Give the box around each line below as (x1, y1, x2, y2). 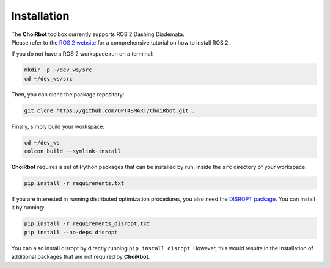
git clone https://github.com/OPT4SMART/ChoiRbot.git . (24, 107, 196, 114)
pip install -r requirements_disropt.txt (24, 220, 150, 227)
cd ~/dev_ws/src (24, 75, 73, 82)
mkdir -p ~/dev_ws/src (24, 67, 92, 73)
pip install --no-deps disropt (24, 229, 119, 236)
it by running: (11, 204, 45, 211)
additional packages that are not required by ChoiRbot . (11, 253, 150, 261)
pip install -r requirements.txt (24, 180, 125, 186)
